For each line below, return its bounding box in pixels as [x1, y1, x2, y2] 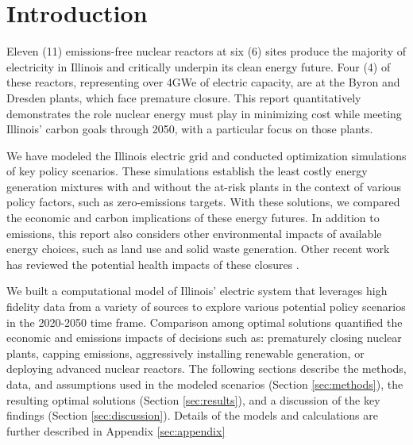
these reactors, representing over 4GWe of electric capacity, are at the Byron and [6, 74, 400, 90]
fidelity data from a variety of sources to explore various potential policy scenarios [6, 298, 406, 315]
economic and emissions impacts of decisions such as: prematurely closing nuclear [6, 329, 402, 346]
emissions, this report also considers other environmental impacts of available [6, 224, 382, 241]
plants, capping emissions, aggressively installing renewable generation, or [6, 344, 365, 361]
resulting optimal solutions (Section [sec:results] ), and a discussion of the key [6, 391, 380, 408]
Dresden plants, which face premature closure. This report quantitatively [6, 89, 361, 105]
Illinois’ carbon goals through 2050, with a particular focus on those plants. [6, 121, 373, 137]
